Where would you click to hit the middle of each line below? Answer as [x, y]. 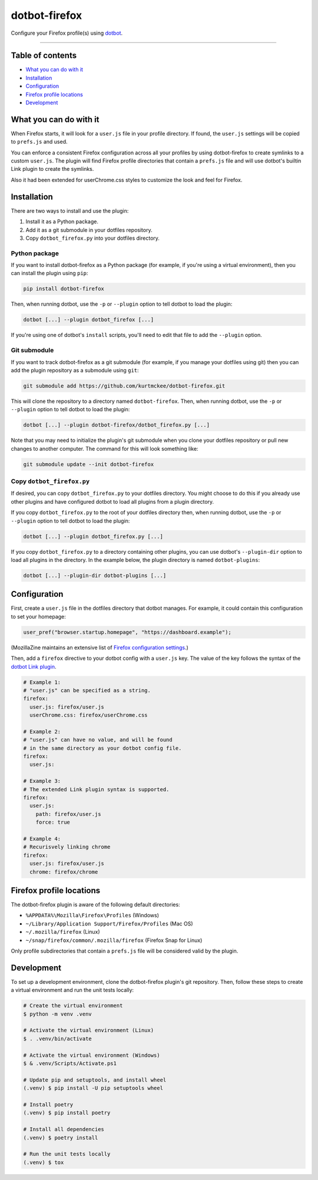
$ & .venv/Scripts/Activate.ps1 [70, 1063]
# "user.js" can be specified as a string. [87, 690]
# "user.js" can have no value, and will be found [98, 740]
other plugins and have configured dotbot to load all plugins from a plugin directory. [112, 501]
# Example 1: [42, 682]
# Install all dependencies [64, 1129]
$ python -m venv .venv [58, 1014]
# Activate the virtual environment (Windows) [92, 1055]
